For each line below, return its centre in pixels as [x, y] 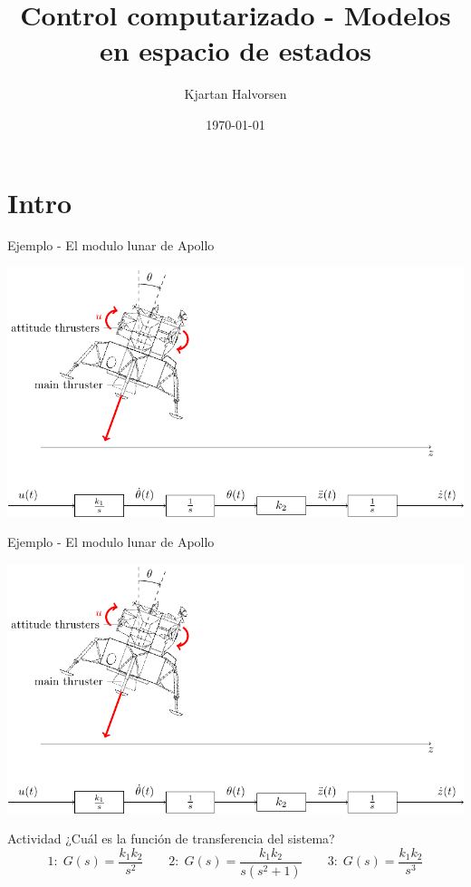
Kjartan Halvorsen [235, 94]
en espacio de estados [235, 50]
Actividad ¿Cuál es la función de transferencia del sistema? [171, 838]
